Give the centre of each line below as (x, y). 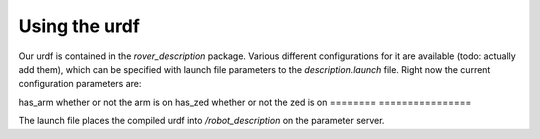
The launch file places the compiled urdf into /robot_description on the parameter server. (201, 121)
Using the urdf (79, 26)
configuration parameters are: (80, 84)
